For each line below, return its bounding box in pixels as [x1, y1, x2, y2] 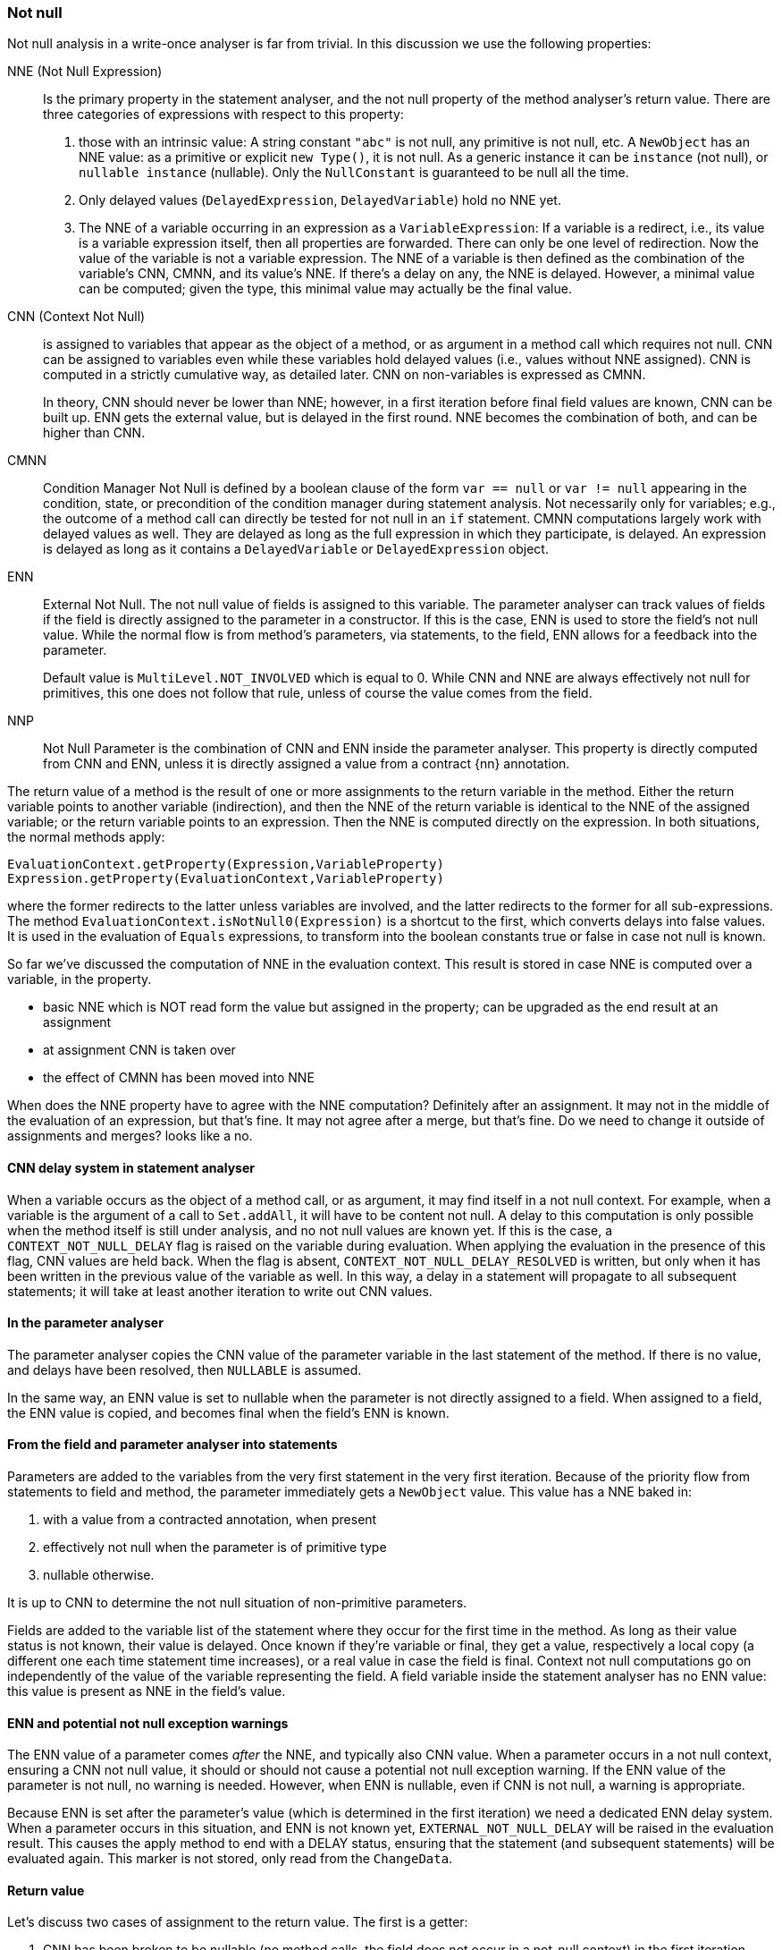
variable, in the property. [7, 971, 152, 988]
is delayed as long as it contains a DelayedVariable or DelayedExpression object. [43, 541, 549, 557]
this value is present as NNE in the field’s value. [7, 1683, 286, 1700]
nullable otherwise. [43, 1567, 155, 1583]
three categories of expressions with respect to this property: [43, 106, 404, 123]
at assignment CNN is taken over [43, 1042, 236, 1058]
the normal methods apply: [7, 829, 165, 845]
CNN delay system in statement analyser [7, 1159, 255, 1175]
